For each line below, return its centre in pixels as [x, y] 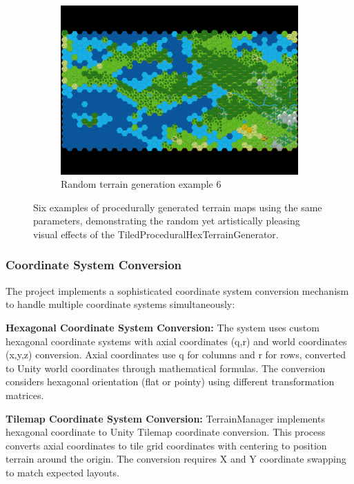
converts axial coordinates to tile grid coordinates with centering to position [166, 445]
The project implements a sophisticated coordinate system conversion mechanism [177, 290]
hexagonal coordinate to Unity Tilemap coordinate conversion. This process [166, 432]
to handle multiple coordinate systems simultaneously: [120, 304]
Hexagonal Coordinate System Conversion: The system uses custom [163, 327]
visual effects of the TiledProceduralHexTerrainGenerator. [156, 234]
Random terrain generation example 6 [141, 184]
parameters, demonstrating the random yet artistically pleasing [167, 221]
